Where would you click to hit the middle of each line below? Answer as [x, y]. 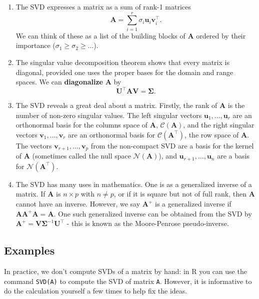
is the [236, 105]
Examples [29, 250]
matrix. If [30, 194]
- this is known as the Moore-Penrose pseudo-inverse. [148, 223]
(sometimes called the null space [81, 156]
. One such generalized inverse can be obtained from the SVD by [153, 213]
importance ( [35, 45]
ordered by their [221, 35]
